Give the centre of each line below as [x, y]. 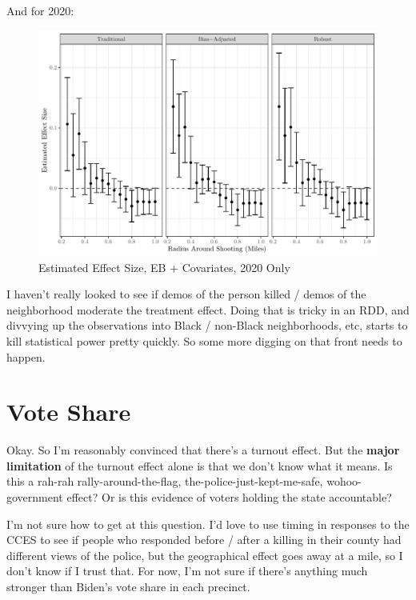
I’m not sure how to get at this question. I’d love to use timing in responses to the [208, 524]
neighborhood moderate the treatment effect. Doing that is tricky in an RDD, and [208, 309]
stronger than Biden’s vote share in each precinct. [128, 587]
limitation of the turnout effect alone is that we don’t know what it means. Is [200, 465]
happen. [26, 356]
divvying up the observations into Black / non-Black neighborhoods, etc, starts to [207, 325]
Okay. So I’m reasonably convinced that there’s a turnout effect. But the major [203, 450]
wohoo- [344, 481]
